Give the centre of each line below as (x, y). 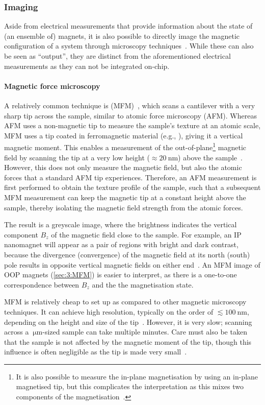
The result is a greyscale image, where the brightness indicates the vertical (121, 224)
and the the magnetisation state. (143, 284)
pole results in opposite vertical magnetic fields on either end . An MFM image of (132, 264)
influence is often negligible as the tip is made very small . (96, 352)
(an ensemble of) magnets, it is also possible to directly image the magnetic (122, 35)
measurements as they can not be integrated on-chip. (87, 66)
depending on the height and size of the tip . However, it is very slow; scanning (128, 321)
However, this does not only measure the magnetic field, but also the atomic (123, 167)
